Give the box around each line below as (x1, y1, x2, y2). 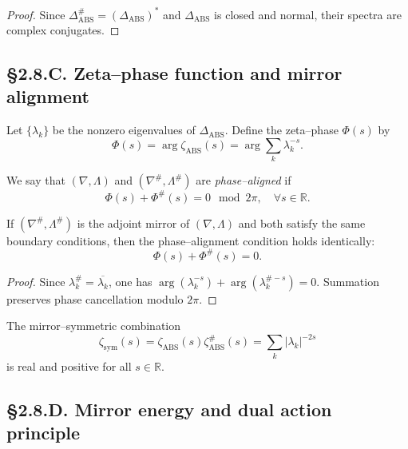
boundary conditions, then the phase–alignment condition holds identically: (6, 232, 375, 248)
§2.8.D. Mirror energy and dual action (6, 396, 332, 421)
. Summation (316, 272, 379, 289)
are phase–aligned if (196, 172, 291, 189)
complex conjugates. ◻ (6, 22, 120, 38)
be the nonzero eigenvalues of (52, 121, 196, 138)
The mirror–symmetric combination (6, 317, 181, 334)
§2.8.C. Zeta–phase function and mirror (6, 61, 343, 85)
